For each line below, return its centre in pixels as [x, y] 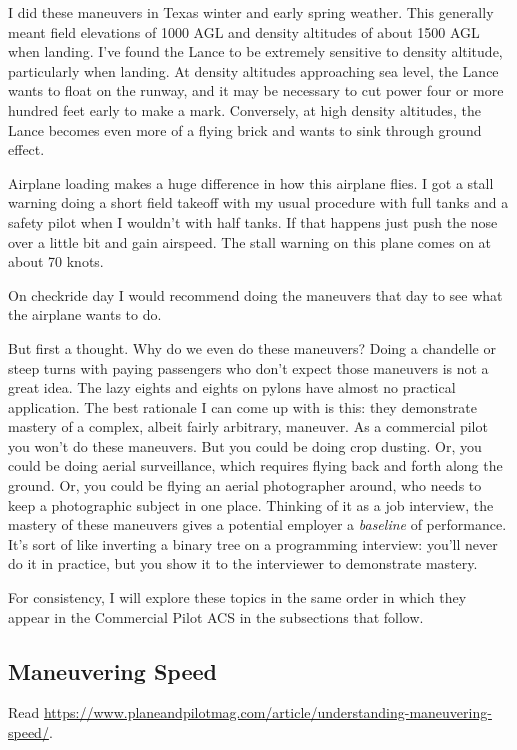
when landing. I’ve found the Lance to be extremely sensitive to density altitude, [255, 51]
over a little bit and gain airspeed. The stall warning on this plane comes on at [250, 241]
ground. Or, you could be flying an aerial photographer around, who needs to [245, 485]
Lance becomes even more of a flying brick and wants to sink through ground [245, 129]
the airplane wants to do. [85, 314]
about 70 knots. [56, 261]
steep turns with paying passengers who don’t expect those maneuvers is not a [248, 367]
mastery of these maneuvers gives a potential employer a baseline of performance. [257, 524]
